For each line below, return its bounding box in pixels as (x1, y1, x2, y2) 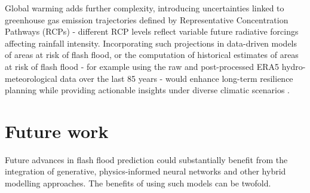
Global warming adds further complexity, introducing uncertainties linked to (5, 2, 284, 14)
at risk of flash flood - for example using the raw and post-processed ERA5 (5, 60, 280, 72)
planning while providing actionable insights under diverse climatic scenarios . (5, 84, 290, 96)
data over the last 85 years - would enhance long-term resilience (60, 72, 293, 84)
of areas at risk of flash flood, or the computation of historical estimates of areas (5, 48, 299, 61)
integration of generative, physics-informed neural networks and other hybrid (5, 165, 286, 177)
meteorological (5, 72, 57, 84)
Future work (5, 118, 109, 143)
